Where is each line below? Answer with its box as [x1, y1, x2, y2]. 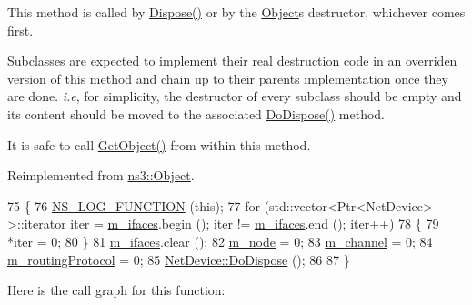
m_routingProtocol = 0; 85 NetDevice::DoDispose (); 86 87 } [7, 249, 350, 269]
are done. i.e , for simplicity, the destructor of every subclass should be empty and [7, 86, 462, 106]
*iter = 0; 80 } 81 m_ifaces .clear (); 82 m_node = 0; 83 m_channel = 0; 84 [7, 231, 433, 250]
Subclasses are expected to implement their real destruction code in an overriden [7, 51, 457, 70]
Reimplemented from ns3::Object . [7, 166, 195, 185]
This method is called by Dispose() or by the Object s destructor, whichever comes [7, 3, 466, 21]
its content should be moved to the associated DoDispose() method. [7, 104, 386, 123]
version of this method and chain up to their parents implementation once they [7, 68, 448, 87]
